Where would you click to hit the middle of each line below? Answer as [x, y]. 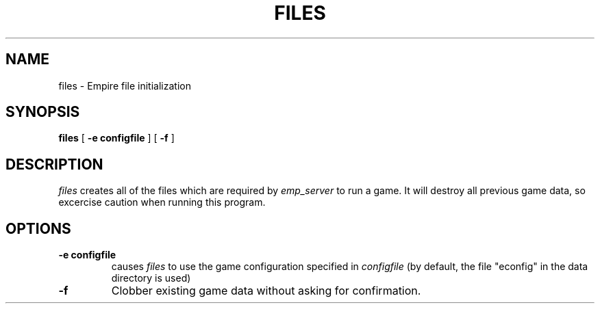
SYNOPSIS [43, 112]
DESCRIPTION [54, 164]
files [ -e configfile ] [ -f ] [116, 138]
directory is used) [151, 278]
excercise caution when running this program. [162, 202]
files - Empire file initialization [125, 85]
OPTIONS [38, 228]
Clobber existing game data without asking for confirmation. [266, 291]
